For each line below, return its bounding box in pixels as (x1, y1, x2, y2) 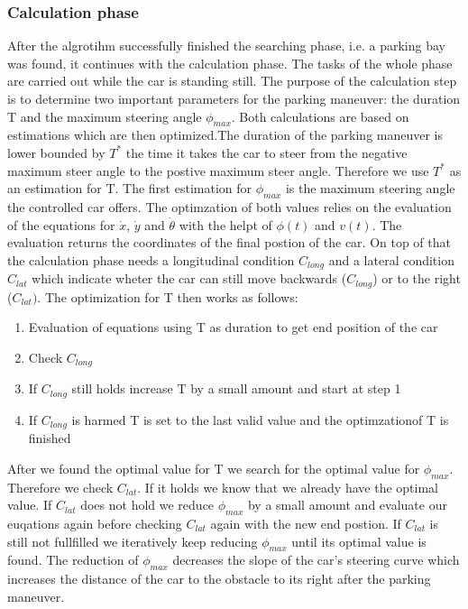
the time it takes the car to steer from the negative (125, 143, 408, 161)
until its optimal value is (291, 531, 427, 550)
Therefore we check (7, 477, 114, 496)
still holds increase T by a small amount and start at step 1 (71, 379, 401, 398)
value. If (7, 495, 52, 514)
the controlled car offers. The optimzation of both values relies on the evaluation (7, 197, 452, 216)
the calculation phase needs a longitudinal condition (7, 250, 295, 269)
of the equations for (7, 215, 115, 234)
